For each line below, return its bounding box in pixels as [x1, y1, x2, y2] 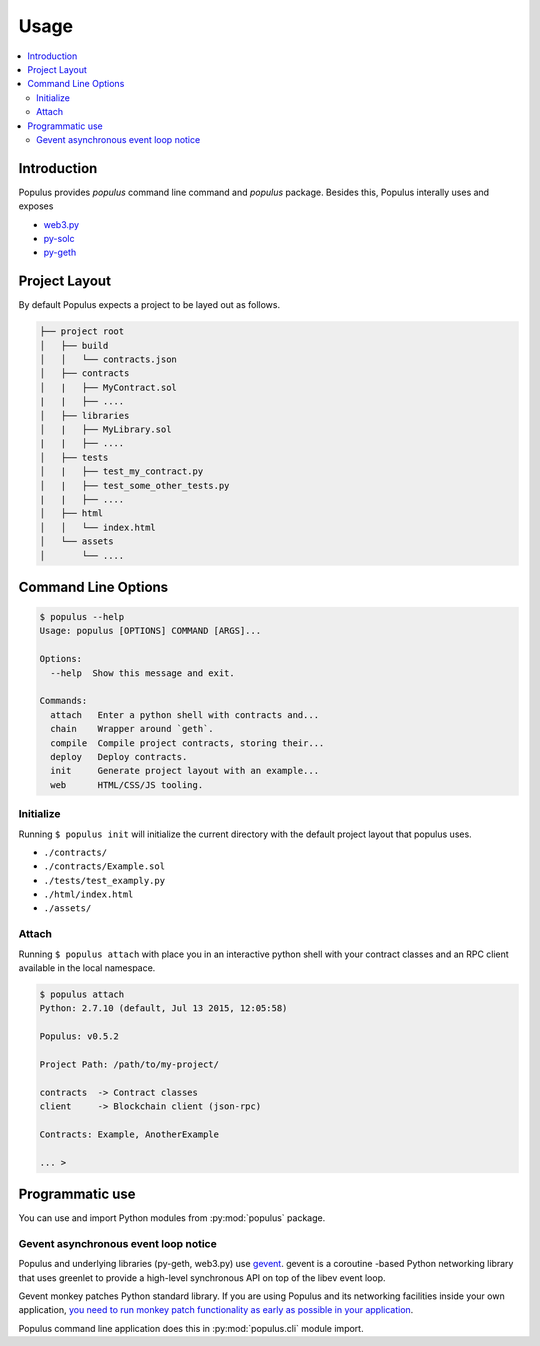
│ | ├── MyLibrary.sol [39, 423, 172, 435]
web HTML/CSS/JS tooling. [50, 779, 204, 790]
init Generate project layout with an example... [50, 765, 320, 777]
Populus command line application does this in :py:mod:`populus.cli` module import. [18, 1322, 364, 1334]
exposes [18, 200, 54, 212]
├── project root [39, 326, 125, 337]
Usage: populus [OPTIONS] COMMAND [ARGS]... [39, 625, 262, 637]
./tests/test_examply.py [43, 875, 165, 886]
